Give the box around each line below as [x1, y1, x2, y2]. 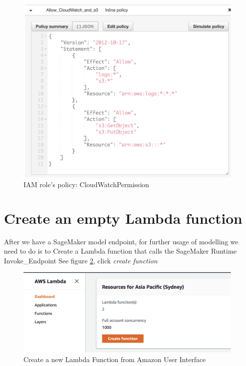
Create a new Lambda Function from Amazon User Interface [23, 354, 206, 364]
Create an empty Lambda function [4, 208, 243, 228]
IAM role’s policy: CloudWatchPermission [23, 179, 149, 189]
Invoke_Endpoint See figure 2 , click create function [4, 255, 157, 265]
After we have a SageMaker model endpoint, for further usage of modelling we [4, 236, 238, 246]
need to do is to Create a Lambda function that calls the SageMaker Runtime [4, 246, 237, 256]
